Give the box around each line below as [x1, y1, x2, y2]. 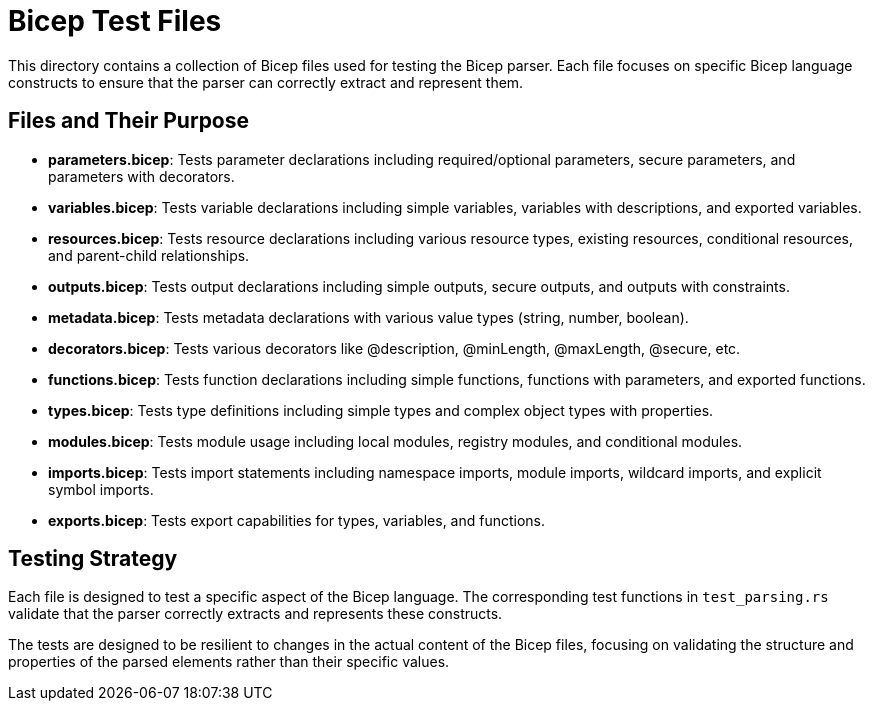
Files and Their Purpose [8, 108, 250, 134]
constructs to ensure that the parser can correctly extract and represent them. [8, 73, 524, 91]
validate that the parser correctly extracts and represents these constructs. [8, 605, 503, 623]
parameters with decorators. [48, 167, 235, 185]
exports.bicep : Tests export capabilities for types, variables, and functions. [48, 511, 546, 529]
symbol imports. [48, 480, 154, 498]
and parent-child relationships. [48, 246, 250, 264]
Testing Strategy [8, 546, 178, 572]
